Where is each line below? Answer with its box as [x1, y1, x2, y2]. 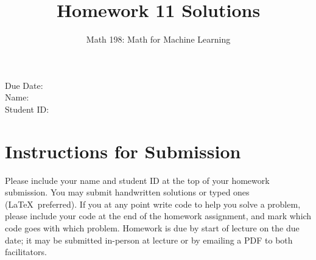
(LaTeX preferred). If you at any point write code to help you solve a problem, [5, 197, 301, 210]
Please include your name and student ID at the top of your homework [5, 174, 270, 186]
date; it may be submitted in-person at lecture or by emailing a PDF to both [5, 233, 293, 246]
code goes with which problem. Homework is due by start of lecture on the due [5, 222, 300, 234]
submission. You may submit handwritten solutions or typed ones [5, 186, 250, 199]
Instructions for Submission [5, 138, 241, 163]
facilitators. [5, 245, 47, 258]
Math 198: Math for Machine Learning [86, 33, 231, 46]
